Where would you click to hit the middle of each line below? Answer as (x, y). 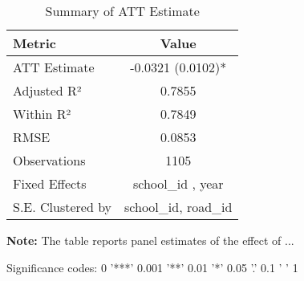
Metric (34, 43)
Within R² (42, 114)
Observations (49, 160)
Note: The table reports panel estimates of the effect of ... (150, 240)
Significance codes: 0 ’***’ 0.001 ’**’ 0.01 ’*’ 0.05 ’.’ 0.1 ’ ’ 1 (152, 267)
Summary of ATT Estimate (122, 11)
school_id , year (178, 183)
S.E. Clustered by (63, 207)
